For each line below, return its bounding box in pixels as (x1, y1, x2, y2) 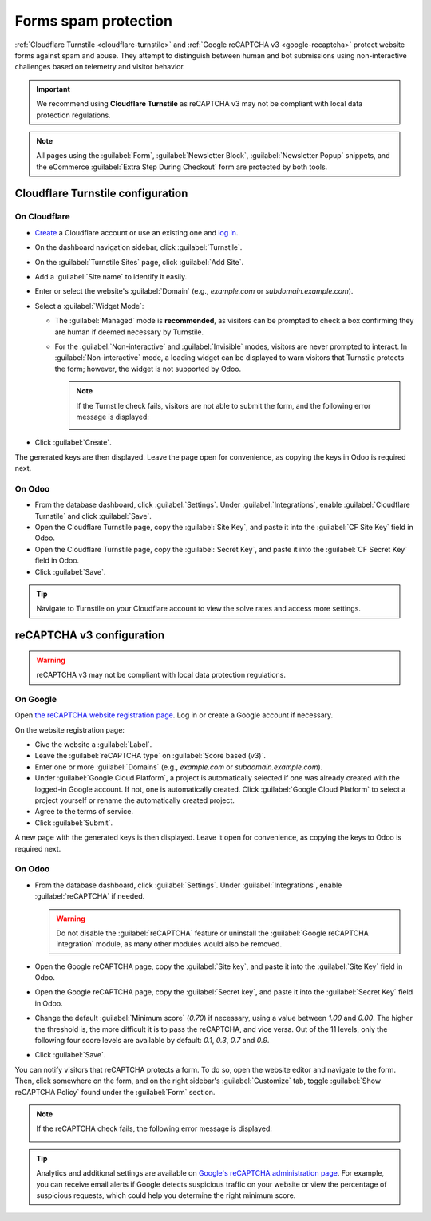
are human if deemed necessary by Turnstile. (54, 327, 204, 337)
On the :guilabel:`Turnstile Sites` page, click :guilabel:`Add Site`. (34, 257, 243, 267)
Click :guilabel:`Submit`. (34, 818, 113, 828)
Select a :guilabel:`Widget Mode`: (34, 301, 144, 310)
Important (36, 84, 71, 93)
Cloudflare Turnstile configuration (14, 187, 188, 200)
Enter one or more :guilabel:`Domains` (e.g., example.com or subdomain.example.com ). (34, 762, 323, 772)
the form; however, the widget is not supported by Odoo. (54, 364, 242, 373)
